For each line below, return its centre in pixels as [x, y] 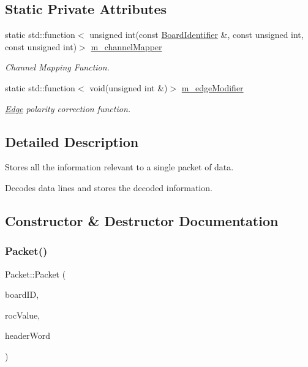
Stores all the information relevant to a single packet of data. [119, 167]
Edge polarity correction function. [68, 108]
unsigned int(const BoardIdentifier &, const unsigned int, [197, 35]
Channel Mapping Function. [57, 67]
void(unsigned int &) [129, 87]
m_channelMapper [126, 46]
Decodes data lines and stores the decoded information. [109, 187]
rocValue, [23, 315]
